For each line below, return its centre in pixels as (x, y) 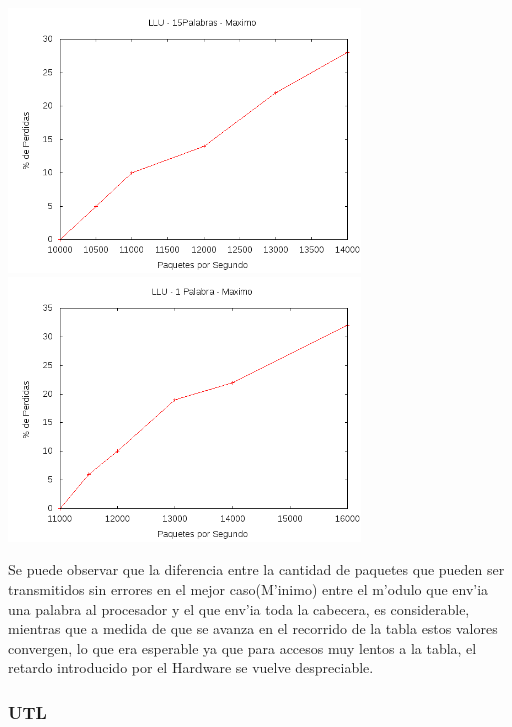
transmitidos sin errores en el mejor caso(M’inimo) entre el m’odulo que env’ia (248, 588)
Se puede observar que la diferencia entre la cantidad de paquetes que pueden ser (256, 569)
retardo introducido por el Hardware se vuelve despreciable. (191, 667)
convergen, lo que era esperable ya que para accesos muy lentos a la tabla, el (242, 647)
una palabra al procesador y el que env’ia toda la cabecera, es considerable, (239, 608)
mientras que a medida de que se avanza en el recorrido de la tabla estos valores (253, 628)
